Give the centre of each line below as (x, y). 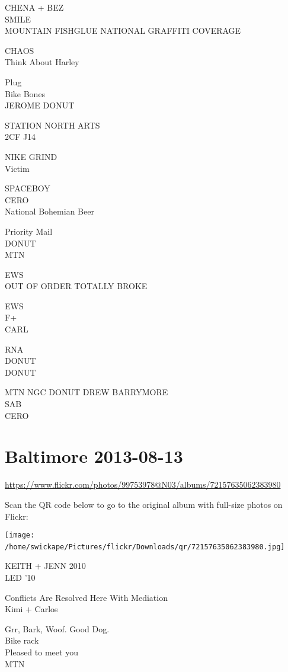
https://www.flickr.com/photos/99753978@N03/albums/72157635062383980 (143, 484)
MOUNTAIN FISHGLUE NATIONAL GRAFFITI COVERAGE (123, 31)
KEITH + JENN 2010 (45, 566)
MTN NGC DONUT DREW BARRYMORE (87, 392)
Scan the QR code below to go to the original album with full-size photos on (144, 504)
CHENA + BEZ (34, 7)
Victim (17, 168)
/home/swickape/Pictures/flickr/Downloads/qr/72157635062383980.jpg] (145, 547)
